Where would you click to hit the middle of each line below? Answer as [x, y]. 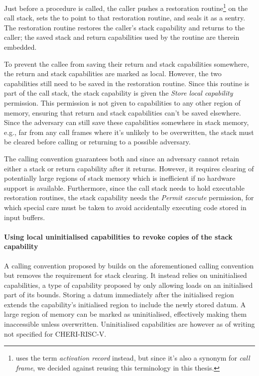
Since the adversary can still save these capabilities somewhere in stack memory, [127, 122]
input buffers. [25, 217]
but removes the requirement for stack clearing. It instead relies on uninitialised [126, 275]
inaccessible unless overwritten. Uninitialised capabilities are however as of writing [129, 324]
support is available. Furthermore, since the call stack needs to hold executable [124, 188]
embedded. [20, 47]
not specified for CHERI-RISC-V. [55, 333]
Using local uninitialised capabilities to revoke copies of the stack [118, 236]
